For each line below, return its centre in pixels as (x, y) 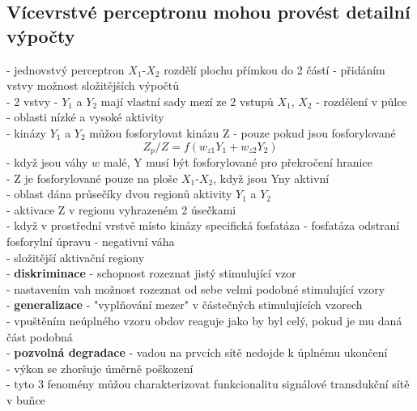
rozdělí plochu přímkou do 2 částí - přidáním (274, 69)
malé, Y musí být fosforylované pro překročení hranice (238, 162)
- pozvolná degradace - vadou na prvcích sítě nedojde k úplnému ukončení (197, 352)
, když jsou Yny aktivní (271, 178)
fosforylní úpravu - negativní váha (91, 241)
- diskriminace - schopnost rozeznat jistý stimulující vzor (151, 273)
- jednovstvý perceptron (66, 69)
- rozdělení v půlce (362, 101)
